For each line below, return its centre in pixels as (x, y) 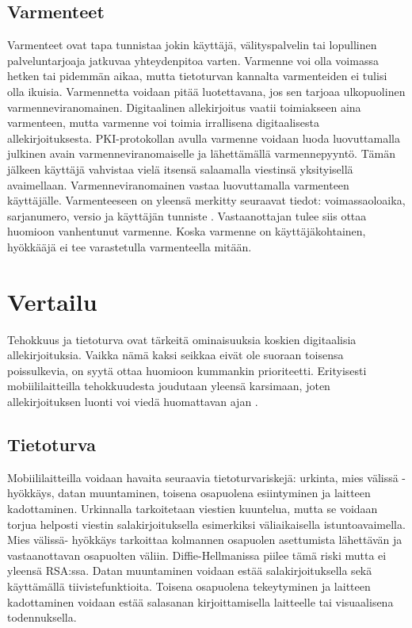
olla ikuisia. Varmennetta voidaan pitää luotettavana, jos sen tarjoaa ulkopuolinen (206, 91)
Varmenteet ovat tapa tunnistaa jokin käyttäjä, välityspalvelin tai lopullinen (192, 45)
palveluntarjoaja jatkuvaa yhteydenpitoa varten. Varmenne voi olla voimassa (193, 60)
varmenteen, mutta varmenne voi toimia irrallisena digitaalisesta (163, 123)
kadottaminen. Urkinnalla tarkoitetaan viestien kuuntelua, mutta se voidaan (193, 508)
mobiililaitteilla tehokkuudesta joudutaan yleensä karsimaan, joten (169, 386)
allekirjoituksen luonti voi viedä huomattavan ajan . (133, 402)
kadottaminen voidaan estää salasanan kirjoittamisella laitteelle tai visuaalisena (200, 601)
